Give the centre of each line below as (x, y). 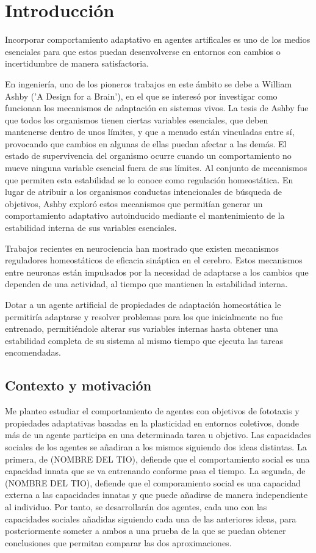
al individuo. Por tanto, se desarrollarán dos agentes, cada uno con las (136, 506)
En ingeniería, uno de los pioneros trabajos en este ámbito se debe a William (149, 83)
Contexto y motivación (78, 385)
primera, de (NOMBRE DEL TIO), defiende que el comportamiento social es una (157, 459)
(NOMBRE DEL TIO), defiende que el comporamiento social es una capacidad (153, 482)
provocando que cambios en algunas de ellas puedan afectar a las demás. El (146, 143)
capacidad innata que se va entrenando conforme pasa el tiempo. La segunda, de (155, 471)
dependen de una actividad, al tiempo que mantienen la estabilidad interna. (146, 284)
